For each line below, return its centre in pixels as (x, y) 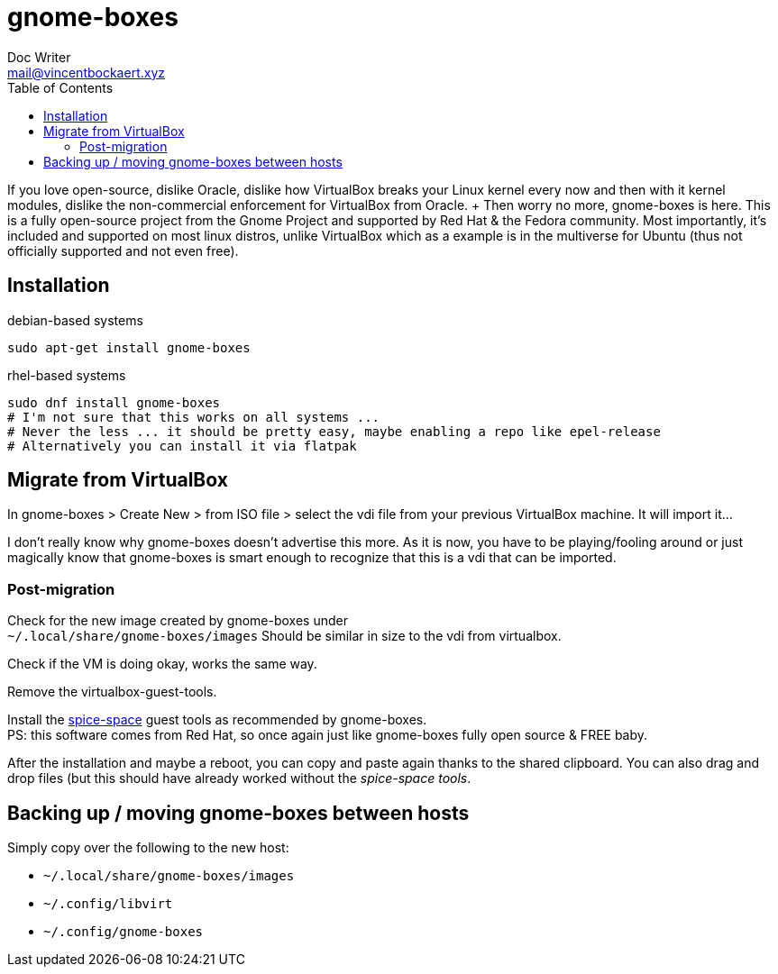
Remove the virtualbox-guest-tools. (112, 692)
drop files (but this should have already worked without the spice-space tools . (239, 778)
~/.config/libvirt (108, 904)
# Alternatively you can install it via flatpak (182, 446)
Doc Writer (39, 57)
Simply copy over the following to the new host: (148, 848)
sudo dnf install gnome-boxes (114, 402)
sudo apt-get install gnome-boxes (129, 347)
